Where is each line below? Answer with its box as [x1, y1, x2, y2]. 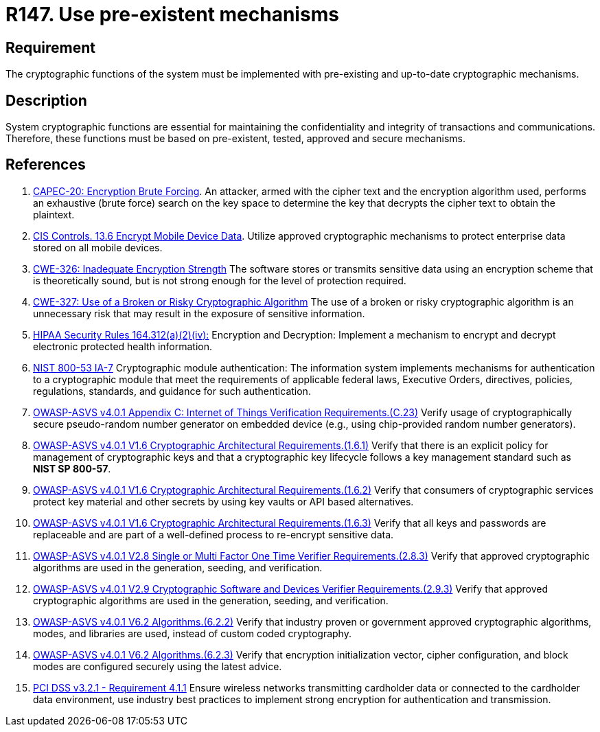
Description [5, 91, 87, 109]
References [5, 156, 86, 174]
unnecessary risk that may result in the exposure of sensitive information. [33, 307, 365, 319]
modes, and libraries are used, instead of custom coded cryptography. [33, 627, 351, 639]
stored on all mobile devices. [33, 241, 163, 253]
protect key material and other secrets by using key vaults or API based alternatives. [33, 495, 414, 507]
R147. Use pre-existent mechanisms [5, 3, 339, 26]
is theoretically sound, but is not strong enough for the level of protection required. [33, 274, 406, 286]
